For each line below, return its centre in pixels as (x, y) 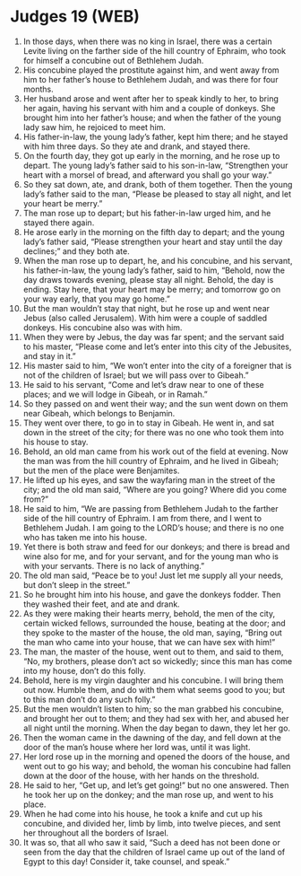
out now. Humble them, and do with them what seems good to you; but (154, 689)
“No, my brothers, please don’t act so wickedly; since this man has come (158, 661)
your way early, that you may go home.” (97, 299)
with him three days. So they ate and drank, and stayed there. (137, 146)
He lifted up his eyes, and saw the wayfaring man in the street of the (149, 480)
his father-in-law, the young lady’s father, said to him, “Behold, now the (154, 270)
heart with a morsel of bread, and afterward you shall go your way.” (147, 175)
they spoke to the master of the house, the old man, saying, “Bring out (153, 632)
